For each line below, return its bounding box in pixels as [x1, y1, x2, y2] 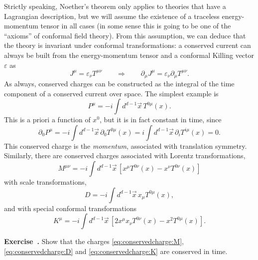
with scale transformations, [4, 177, 87, 187]
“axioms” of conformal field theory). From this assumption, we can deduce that [4, 30, 246, 40]
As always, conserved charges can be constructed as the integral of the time [4, 78, 235, 89]
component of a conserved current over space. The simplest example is [4, 88, 219, 98]
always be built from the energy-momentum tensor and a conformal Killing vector [4, 49, 255, 60]
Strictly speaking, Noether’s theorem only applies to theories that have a [4, 1, 226, 11]
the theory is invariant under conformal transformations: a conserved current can [4, 40, 251, 50]
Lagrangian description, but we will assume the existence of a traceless [4, 10, 220, 21]
